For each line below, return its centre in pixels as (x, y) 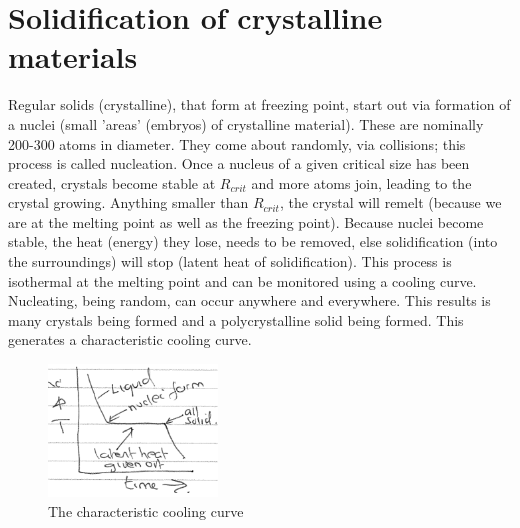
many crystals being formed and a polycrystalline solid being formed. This (236, 319)
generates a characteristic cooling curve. (130, 339)
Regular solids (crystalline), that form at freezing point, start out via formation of (259, 104)
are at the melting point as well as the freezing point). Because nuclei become (246, 221)
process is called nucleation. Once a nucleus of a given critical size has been (239, 163)
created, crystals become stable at (112, 182)
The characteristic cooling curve (146, 510)
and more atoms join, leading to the (361, 182)
